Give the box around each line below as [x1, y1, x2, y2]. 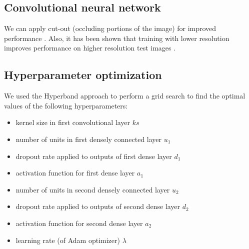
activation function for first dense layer [15, 167, 135, 178]
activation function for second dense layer [15, 217, 143, 228]
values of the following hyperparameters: [4, 100, 128, 110]
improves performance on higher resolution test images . [4, 42, 176, 53]
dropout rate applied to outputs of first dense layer [15, 150, 172, 161]
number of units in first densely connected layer [15, 133, 162, 144]
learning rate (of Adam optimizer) [15, 234, 120, 245]
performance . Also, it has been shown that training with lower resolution [4, 32, 229, 43]
